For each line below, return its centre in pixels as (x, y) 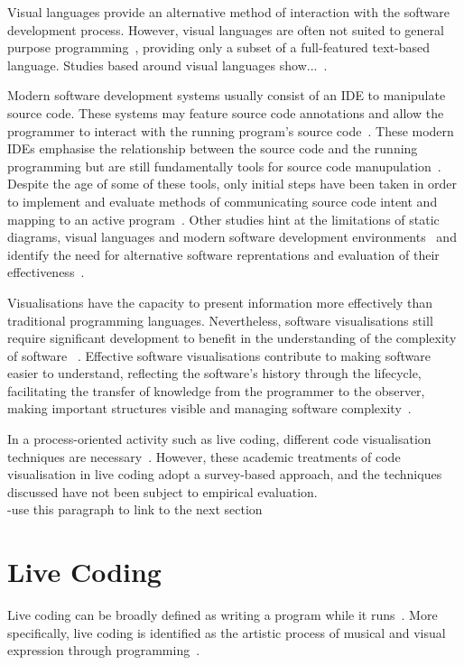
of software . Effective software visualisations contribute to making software (219, 355)
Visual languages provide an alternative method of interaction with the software (229, 12)
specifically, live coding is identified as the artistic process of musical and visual (227, 632)
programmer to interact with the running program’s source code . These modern (231, 130)
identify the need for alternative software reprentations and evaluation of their (223, 254)
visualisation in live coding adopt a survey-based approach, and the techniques (225, 474)
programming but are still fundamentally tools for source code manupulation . (224, 166)
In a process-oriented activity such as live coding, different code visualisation (219, 439)
